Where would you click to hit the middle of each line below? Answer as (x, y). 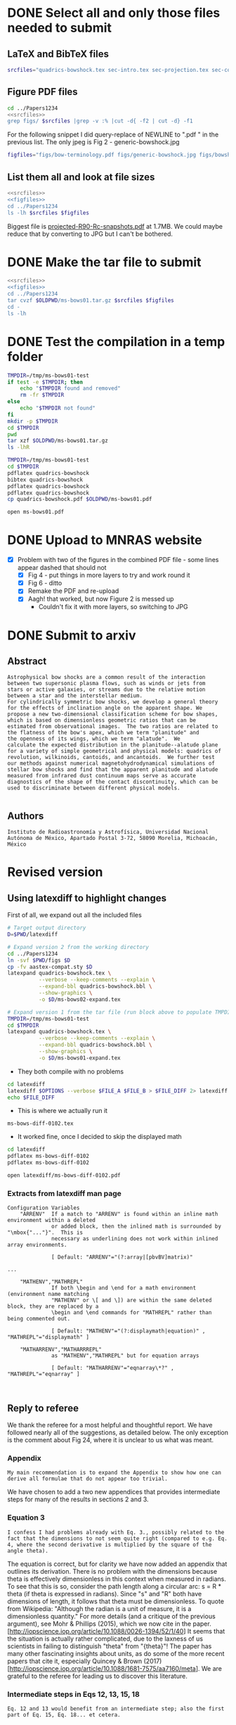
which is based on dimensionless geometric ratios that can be (102, 720)
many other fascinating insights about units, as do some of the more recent (116, 1653)
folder (25, 356)
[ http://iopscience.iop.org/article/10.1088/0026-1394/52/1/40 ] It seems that (116, 1631)
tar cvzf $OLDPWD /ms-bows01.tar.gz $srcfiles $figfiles (91, 300)
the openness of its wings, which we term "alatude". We (94, 739)
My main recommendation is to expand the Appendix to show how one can (114, 1473)
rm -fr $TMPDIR (42, 395)
